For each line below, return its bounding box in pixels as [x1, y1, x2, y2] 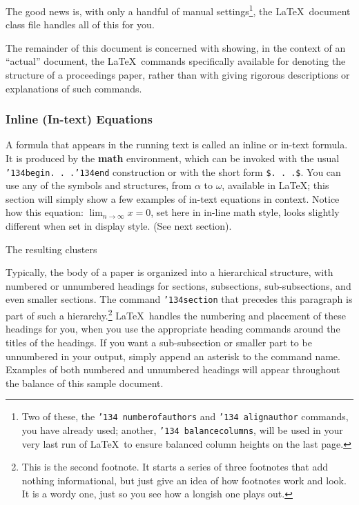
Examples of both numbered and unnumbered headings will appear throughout [6, 362, 340, 377]
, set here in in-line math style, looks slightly [151, 205, 340, 219]
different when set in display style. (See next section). [6, 219, 232, 233]
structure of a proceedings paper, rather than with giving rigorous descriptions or [6, 68, 350, 82]
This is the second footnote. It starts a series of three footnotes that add [21, 459, 329, 474]
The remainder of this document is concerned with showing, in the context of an [6, 40, 346, 55]
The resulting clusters [6, 241, 97, 256]
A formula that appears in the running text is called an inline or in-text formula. [6, 137, 348, 152]
